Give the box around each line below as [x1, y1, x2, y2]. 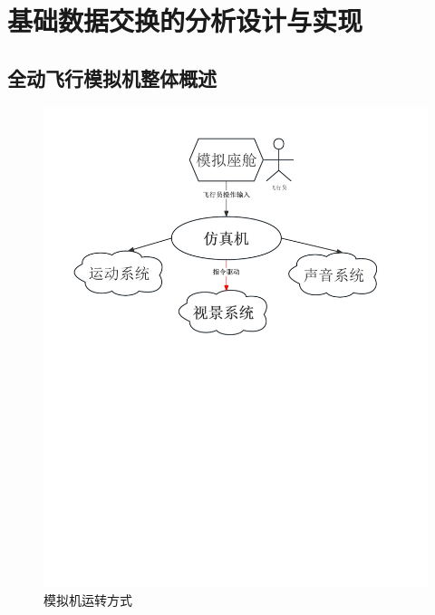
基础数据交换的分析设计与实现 [7, 2, 363, 39]
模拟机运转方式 [43, 590, 132, 609]
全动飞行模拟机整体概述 [7, 63, 217, 91]
